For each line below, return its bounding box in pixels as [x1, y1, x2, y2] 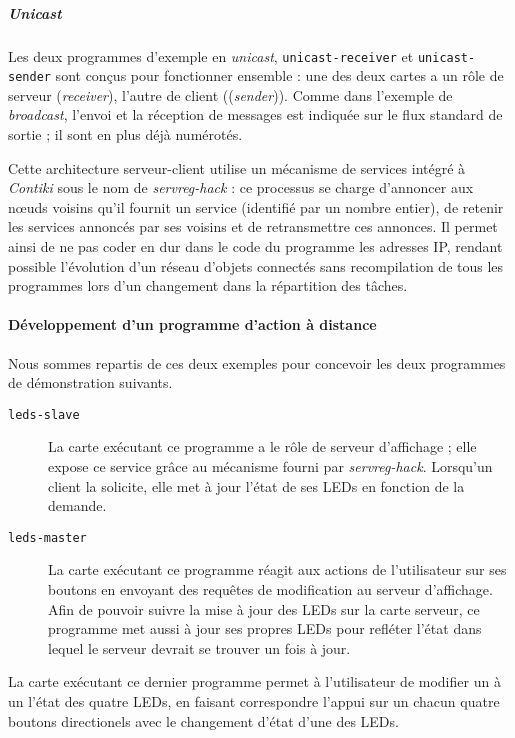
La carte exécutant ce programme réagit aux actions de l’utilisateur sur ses [48, 559, 507, 580]
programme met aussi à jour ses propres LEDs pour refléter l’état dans [48, 618, 482, 639]
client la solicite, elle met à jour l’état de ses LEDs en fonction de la [48, 475, 465, 496]
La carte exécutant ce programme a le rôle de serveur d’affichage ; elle [48, 436, 477, 457]
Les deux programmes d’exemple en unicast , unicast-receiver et [8, 45, 414, 66]
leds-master [8, 530, 87, 545]
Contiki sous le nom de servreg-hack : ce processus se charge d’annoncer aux [8, 177, 474, 198]
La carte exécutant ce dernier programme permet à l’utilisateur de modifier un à [8, 671, 501, 692]
